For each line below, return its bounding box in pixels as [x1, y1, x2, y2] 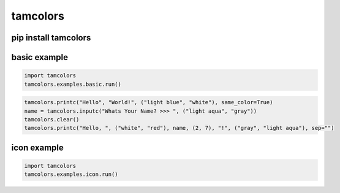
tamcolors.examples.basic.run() [24, 80, 122, 88]
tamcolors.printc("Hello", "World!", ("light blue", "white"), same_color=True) [24, 99, 273, 106]
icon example [11, 142, 64, 153]
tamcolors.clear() [24, 116, 80, 123]
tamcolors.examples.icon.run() [24, 171, 119, 178]
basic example [11, 52, 69, 62]
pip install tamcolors [11, 32, 91, 43]
